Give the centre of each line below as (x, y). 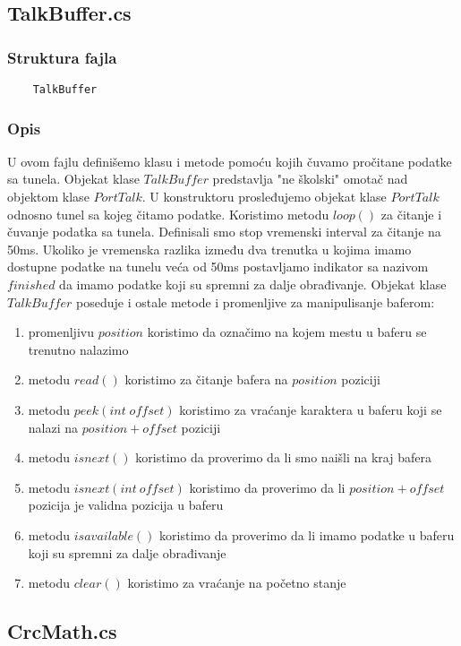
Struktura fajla (62, 57)
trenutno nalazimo (78, 349)
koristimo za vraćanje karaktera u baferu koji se (311, 409)
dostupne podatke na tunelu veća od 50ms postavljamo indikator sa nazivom (218, 267)
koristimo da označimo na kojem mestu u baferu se (287, 332)
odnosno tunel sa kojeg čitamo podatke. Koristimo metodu (168, 214)
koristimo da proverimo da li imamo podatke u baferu (307, 534)
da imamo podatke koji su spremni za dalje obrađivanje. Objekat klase (253, 284)
